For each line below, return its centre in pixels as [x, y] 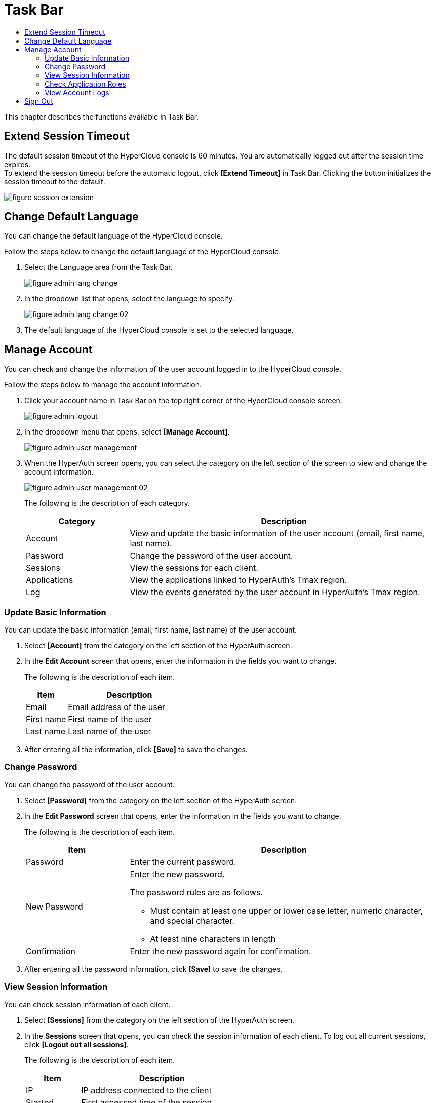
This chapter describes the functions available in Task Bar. [102, 116]
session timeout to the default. [55, 181]
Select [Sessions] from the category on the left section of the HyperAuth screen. [160, 1020]
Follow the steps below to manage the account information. [103, 385]
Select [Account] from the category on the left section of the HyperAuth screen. [158, 646]
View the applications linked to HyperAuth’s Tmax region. [239, 580]
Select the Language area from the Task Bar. [98, 267]
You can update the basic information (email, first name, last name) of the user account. [151, 630]
